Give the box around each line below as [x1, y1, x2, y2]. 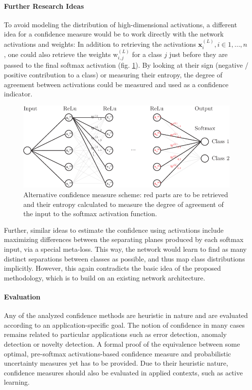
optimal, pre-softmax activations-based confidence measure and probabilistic [4, 348, 231, 358]
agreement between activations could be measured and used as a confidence [4, 79, 229, 89]
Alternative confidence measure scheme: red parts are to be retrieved [23, 189, 228, 199]
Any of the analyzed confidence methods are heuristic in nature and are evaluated [4, 310, 248, 320]
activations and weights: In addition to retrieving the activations [4, 38, 196, 49]
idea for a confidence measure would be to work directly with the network [4, 29, 224, 39]
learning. [4, 377, 30, 387]
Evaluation [4, 291, 40, 301]
